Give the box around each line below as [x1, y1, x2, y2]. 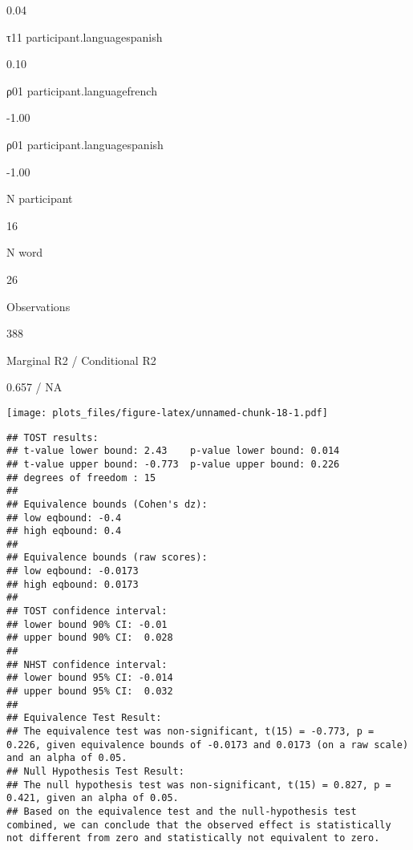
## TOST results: [6, 431, 99, 443]
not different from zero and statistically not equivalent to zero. [6, 832, 380, 844]
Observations [6, 297, 71, 314]
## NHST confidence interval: [6, 658, 168, 670]
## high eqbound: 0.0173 [6, 578, 139, 590]
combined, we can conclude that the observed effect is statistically [6, 819, 391, 831]
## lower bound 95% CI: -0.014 [6, 672, 173, 684]
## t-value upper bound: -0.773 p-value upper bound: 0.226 [6, 458, 340, 470]
